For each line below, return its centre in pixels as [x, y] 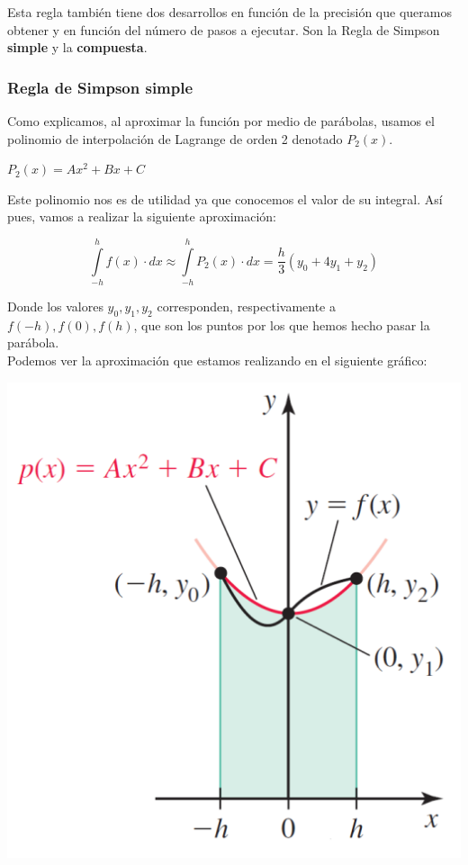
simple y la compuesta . [77, 47]
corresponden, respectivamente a [247, 306]
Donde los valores [55, 306]
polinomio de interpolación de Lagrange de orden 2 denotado [175, 138]
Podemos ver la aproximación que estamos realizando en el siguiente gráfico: [217, 360]
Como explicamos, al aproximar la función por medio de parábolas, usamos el [221, 121]
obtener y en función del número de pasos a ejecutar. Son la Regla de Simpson [224, 29]
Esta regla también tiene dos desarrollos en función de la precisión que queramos [229, 12]
